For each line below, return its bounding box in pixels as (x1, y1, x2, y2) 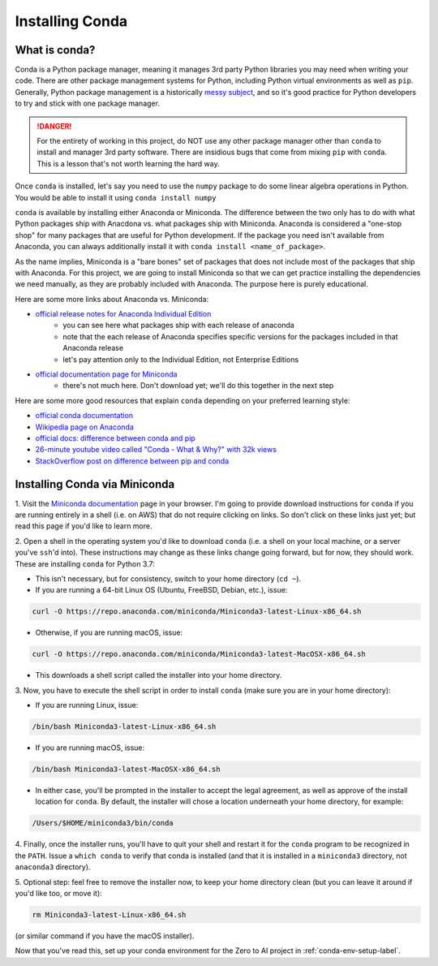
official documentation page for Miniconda (35, 369, 178, 379)
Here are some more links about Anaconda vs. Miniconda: (15, 294, 209, 304)
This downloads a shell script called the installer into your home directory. (35, 671, 282, 680)
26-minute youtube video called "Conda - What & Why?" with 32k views (35, 445, 277, 455)
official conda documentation (35, 411, 134, 420)
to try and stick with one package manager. (15, 98, 160, 109)
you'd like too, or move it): (15, 889, 103, 898)
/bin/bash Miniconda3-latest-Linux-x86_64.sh (32, 722, 217, 731)
